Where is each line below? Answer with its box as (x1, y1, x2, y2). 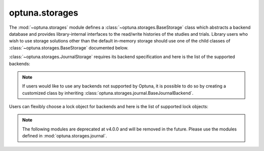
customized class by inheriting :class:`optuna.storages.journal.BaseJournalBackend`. (22, 90, 194, 96)
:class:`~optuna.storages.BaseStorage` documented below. (9, 44, 129, 51)
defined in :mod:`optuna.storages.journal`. (22, 133, 107, 139)
